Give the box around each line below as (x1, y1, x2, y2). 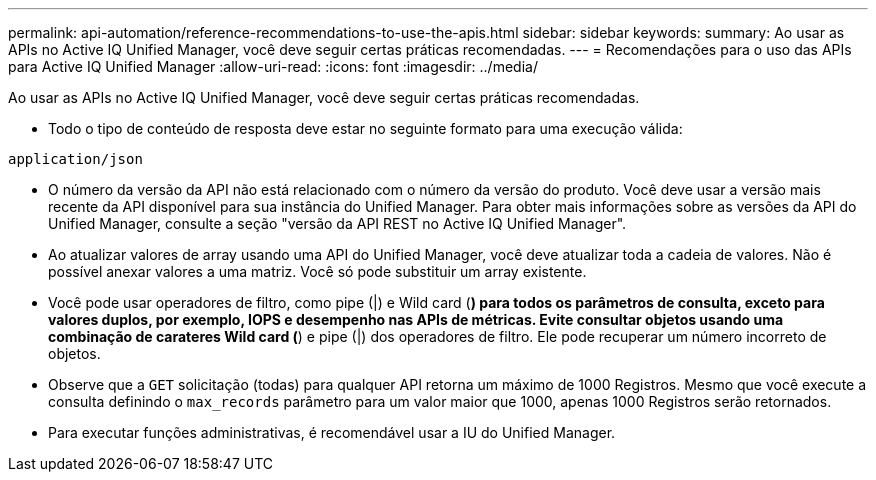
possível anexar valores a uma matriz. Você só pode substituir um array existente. (48, 263, 587, 280)
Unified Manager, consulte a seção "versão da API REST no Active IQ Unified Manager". (48, 215, 627, 232)
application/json (8, 151, 143, 167)
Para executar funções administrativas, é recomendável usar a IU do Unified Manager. (48, 424, 616, 441)
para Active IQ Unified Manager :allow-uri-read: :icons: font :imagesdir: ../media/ (8, 58, 538, 75)
